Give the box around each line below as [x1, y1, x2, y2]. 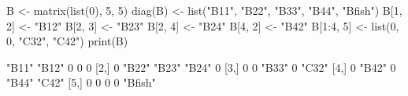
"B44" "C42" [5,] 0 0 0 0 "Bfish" [6, 74, 156, 91]
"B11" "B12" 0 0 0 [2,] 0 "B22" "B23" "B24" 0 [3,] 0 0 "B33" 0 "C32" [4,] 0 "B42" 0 [6, 59, 396, 75]
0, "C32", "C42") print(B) [6, 33, 128, 49]
